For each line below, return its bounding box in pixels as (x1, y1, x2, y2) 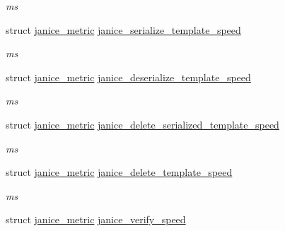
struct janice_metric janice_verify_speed (6, 212, 186, 227)
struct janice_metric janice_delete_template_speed (6, 165, 233, 179)
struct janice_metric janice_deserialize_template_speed (6, 69, 251, 84)
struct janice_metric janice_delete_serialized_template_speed (6, 117, 279, 131)
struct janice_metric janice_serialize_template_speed (6, 22, 241, 37)
